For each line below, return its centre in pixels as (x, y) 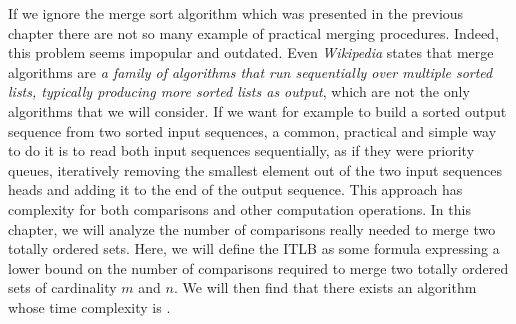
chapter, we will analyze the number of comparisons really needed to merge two (252, 228)
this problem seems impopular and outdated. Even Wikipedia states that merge (251, 52)
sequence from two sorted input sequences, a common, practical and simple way (252, 130)
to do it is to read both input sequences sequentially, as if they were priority (241, 150)
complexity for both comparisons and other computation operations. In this (239, 208)
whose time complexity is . (89, 306)
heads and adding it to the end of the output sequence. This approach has (235, 189)
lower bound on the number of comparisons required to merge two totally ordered (258, 267)
